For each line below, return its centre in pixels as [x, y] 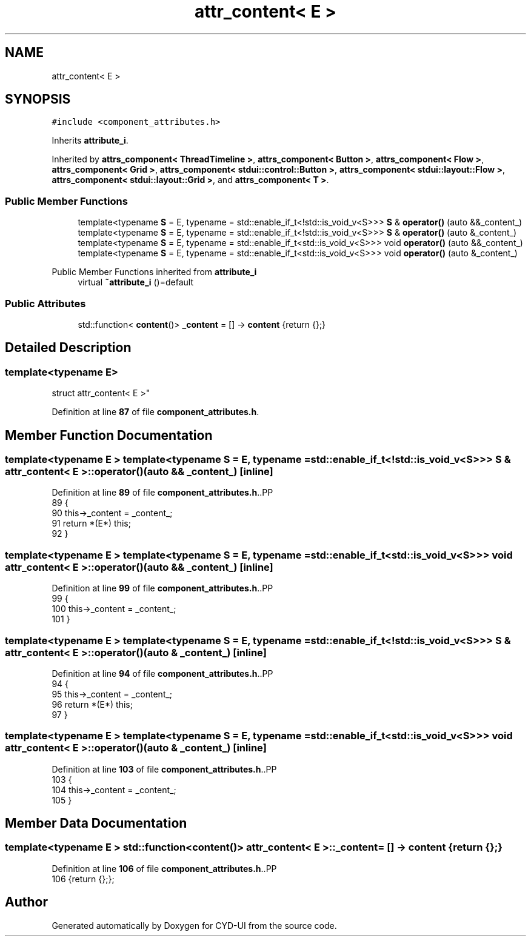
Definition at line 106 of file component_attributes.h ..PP [164, 868]
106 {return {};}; [83, 879]
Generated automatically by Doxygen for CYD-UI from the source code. [194, 925]
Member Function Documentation [109, 435]
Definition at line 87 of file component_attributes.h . [155, 412]
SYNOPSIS [38, 99]
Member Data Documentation [96, 823]
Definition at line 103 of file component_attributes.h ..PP [164, 769]
